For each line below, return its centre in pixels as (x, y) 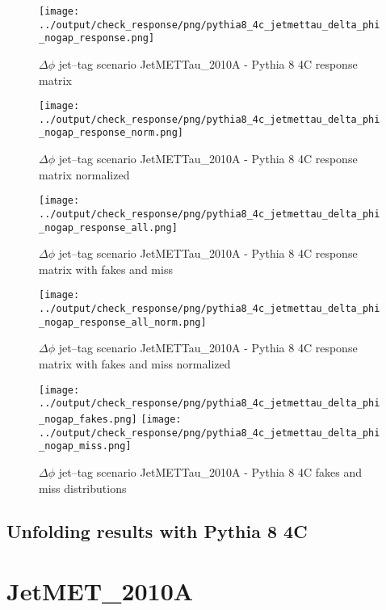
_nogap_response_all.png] (108, 227)
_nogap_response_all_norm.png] (123, 322)
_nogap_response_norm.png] (111, 133)
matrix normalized (84, 174)
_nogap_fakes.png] (88, 419)
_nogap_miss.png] (85, 446)
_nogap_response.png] (97, 38)
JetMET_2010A (100, 591)
